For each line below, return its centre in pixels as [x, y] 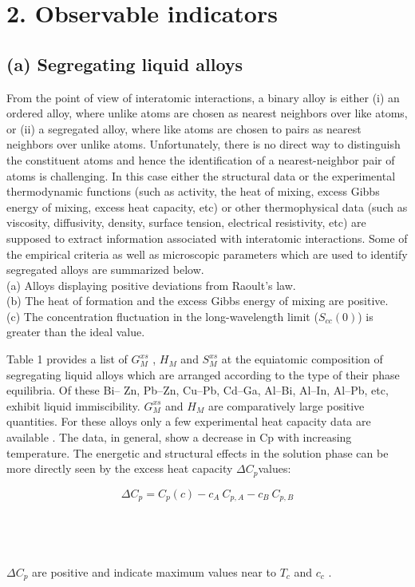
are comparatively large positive [286, 405]
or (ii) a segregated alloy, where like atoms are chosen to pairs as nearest [184, 128]
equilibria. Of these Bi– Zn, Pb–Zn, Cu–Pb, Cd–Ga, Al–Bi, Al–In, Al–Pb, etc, [198, 390]
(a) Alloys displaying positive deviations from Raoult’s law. [151, 285]
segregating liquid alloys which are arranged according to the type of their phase [203, 374]
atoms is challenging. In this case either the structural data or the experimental [201, 175]
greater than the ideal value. [76, 332]
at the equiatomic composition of [302, 359]
